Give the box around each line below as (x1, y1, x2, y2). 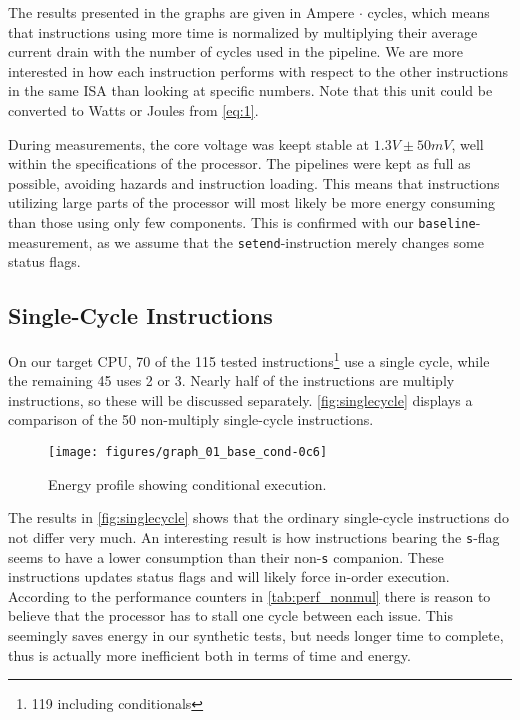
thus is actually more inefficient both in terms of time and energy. (8, 644, 411, 665)
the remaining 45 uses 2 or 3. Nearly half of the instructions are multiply (8, 370, 455, 391)
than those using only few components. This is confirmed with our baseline (8, 211, 476, 232)
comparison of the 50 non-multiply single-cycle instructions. (8, 409, 374, 430)
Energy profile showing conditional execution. (48, 473, 327, 494)
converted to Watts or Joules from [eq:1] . (8, 99, 259, 120)
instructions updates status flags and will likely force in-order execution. (8, 566, 450, 587)
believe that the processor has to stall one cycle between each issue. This (8, 605, 454, 626)
